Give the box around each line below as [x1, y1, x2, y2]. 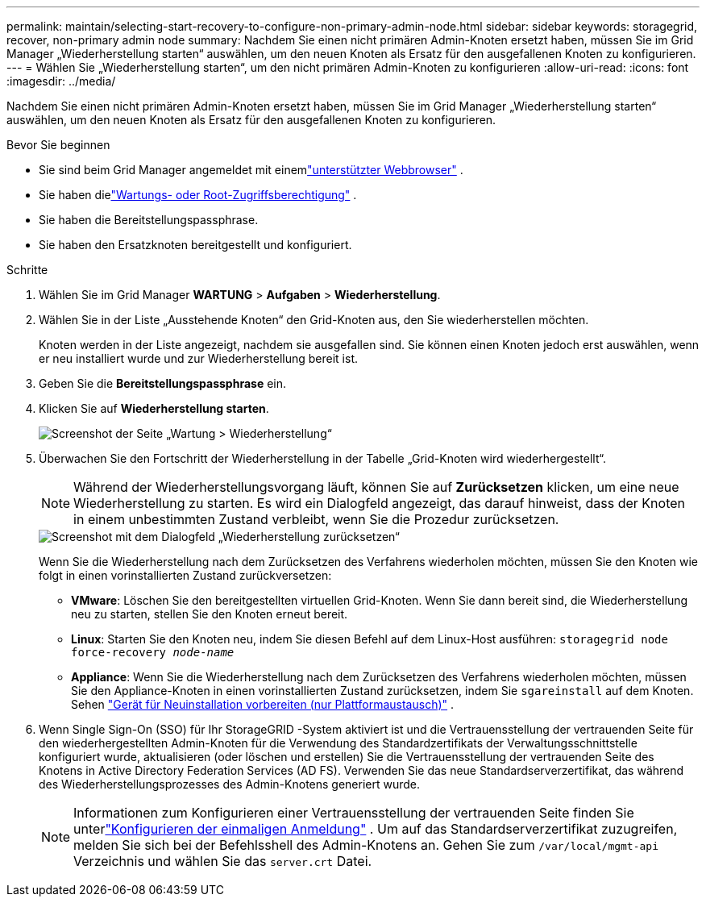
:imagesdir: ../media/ [6, 74, 116, 88]
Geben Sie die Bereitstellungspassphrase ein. [39, 377, 287, 390]
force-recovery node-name [71, 646, 235, 659]
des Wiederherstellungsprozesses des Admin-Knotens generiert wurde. [39, 777, 421, 791]
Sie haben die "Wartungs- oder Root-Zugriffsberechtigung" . [39, 188, 357, 202]
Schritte [6, 263, 48, 277]
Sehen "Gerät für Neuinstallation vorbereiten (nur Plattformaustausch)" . [71, 697, 455, 711]
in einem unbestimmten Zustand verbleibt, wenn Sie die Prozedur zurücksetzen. [73, 511, 559, 527]
